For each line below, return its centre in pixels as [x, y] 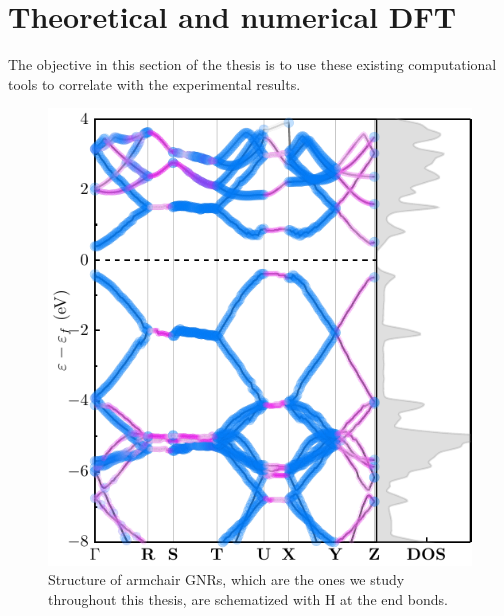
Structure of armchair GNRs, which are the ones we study [226, 579]
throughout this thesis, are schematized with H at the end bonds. [248, 598]
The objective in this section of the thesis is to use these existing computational [252, 64]
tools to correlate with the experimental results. [154, 83]
